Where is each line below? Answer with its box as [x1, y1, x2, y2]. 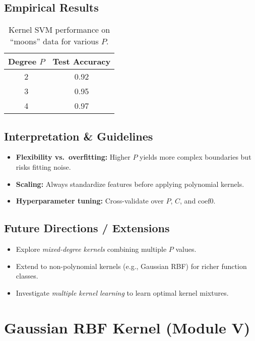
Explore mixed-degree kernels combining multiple [16, 243, 167, 254]
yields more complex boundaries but [140, 152, 251, 162]
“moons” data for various [10, 35, 99, 47]
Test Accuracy [52, 55, 111, 67]
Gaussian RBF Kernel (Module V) [4, 317, 250, 337]
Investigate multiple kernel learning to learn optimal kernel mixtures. [16, 287, 229, 298]
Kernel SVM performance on [9, 24, 110, 36]
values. [175, 243, 197, 254]
